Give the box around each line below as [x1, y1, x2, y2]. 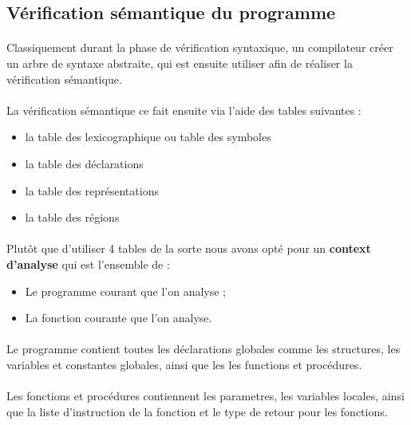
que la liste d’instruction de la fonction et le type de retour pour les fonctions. [6, 403, 388, 419]
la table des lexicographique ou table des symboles [25, 128, 271, 145]
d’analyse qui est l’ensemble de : [6, 255, 170, 272]
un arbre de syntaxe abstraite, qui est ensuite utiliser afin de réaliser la [6, 54, 353, 71]
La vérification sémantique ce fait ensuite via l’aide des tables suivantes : [6, 101, 362, 118]
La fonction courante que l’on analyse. [25, 309, 212, 326]
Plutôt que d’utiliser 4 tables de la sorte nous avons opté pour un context [6, 240, 371, 257]
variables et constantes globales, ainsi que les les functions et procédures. [6, 356, 362, 372]
